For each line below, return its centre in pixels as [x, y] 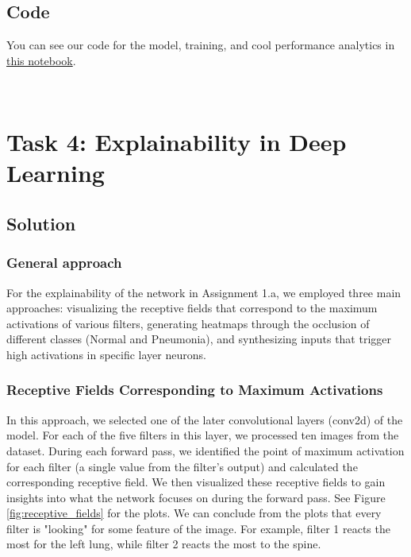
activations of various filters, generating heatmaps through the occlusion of [188, 323]
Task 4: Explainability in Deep [177, 142]
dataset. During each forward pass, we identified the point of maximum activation [205, 450]
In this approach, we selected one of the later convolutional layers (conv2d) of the [205, 419]
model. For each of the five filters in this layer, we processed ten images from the [203, 435]
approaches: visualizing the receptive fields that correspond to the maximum [192, 308]
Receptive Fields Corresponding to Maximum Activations [195, 390]
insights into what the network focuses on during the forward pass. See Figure [196, 497]
